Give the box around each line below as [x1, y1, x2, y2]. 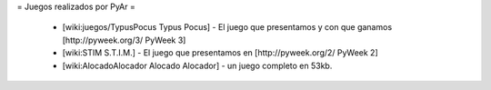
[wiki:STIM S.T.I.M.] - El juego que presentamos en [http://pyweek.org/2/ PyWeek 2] [62, 47, 379, 58]
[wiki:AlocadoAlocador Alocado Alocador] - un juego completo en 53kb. [62, 60, 333, 71]
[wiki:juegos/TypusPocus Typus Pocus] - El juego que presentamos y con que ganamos [62, 22, 393, 33]
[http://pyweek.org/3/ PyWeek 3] [62, 35, 186, 45]
